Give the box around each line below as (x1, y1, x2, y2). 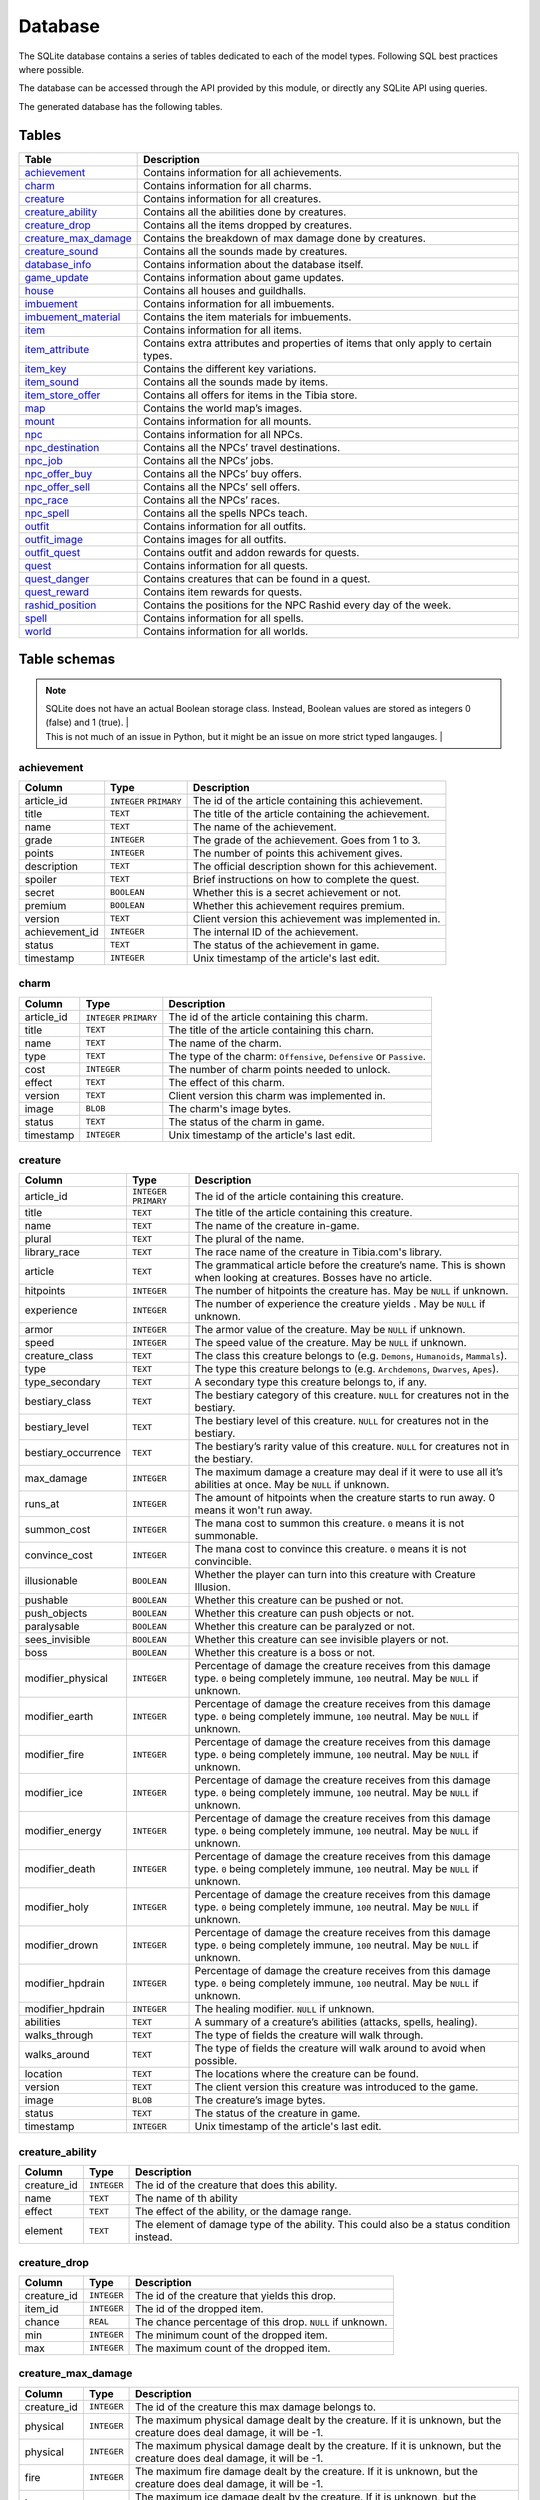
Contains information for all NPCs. (143, 427, 304, 441)
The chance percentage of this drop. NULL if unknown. (135, 2315, 388, 2329)
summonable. (194, 1529, 259, 1543)
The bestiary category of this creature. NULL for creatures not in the (194, 1388, 510, 1402)
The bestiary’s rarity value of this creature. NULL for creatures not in (194, 1440, 510, 1454)
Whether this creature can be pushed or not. (194, 1593, 404, 1607)
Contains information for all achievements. (143, 165, 342, 179)
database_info (24, 257, 92, 271)
